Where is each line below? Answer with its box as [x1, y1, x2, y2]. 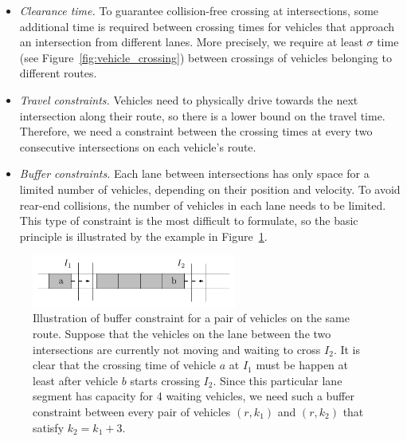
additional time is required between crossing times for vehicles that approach [19, 18, 395, 34]
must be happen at [256, 356, 348, 373]
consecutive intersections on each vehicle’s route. [19, 138, 256, 155]
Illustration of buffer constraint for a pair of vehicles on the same [33, 309, 350, 326]
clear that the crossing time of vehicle [33, 356, 217, 373]
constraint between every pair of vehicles [33, 404, 231, 420]
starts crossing [130, 372, 200, 388]
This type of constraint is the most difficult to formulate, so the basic [19, 212, 358, 229]
